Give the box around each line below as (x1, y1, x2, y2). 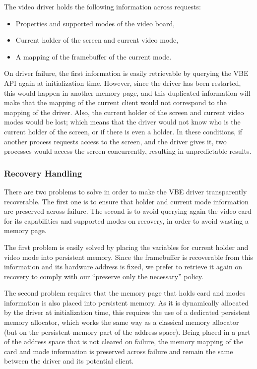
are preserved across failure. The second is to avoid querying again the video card (4, 206, 252, 216)
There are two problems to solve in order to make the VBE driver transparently (4, 186, 247, 196)
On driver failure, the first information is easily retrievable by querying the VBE (4, 68, 249, 78)
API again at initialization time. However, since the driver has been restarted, (4, 77, 241, 88)
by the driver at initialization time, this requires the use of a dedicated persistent (4, 307, 251, 317)
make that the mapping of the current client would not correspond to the (4, 97, 227, 108)
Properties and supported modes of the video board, (15, 18, 175, 28)
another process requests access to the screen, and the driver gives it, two (4, 136, 227, 146)
